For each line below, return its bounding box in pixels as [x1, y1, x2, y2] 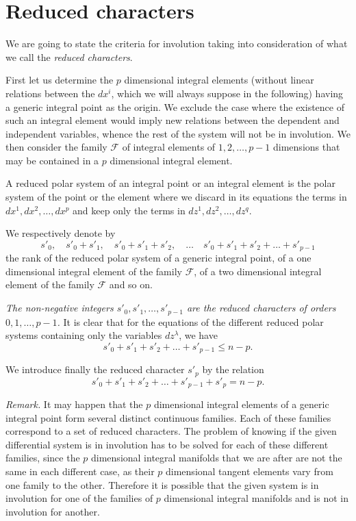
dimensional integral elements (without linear [124, 73, 314, 87]
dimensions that [273, 140, 340, 154]
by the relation [202, 362, 264, 377]
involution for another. [5, 504, 100, 518]
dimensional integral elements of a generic [153, 397, 329, 411]
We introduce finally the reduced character [5, 362, 185, 377]
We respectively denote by [5, 226, 116, 240]
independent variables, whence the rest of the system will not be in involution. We [5, 126, 351, 140]
